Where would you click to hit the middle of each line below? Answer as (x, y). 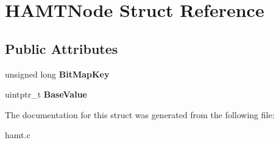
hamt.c (18, 135)
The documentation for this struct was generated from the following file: (140, 114)
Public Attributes (62, 48)
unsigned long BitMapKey (57, 74)
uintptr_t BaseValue (46, 94)
